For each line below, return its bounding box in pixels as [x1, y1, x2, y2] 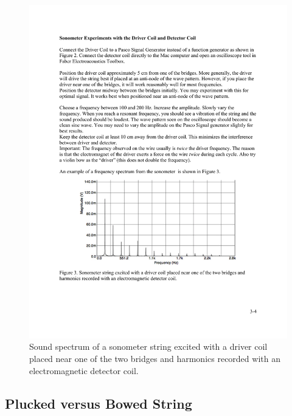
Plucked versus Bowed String [5, 394, 192, 412]
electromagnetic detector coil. [29, 364, 139, 377]
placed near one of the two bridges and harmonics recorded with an [29, 352, 280, 365]
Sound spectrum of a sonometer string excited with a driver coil [29, 340, 268, 353]
